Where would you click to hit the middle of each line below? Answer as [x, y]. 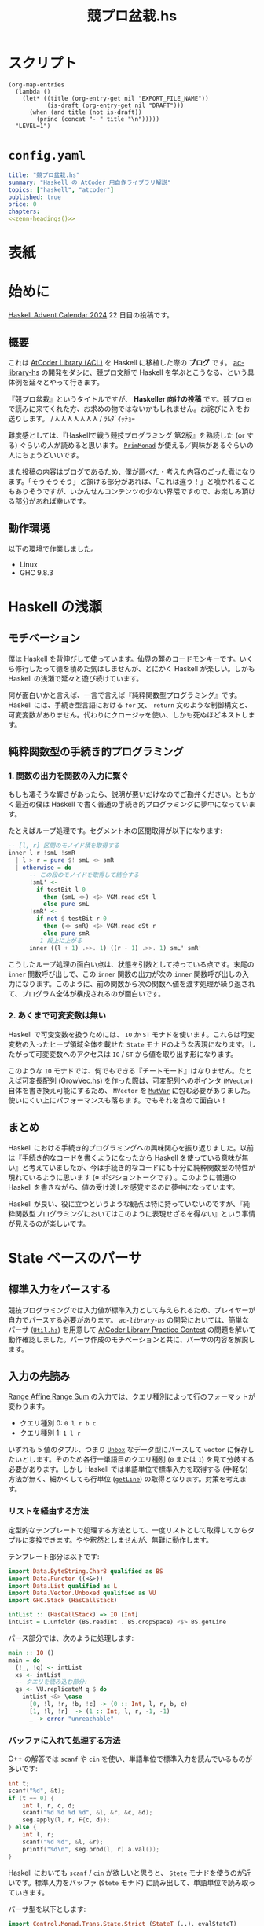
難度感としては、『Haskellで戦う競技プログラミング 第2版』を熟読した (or [126, 435]
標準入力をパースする [60, 1290]
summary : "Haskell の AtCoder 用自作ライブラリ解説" [90, 182]
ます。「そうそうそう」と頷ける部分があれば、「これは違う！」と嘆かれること [132, 481]
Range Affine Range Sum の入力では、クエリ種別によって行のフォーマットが [132, 1396]
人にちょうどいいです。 [46, 455]
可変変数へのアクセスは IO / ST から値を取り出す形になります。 [136, 1054]
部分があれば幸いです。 [52, 501]
